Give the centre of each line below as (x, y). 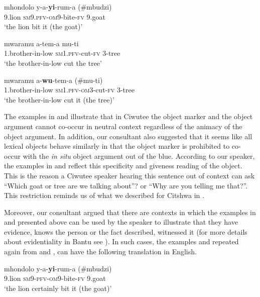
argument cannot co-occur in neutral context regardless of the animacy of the (123, 126)
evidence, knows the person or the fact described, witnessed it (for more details (126, 231)
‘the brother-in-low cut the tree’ (53, 63)
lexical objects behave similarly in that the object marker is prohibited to (117, 146)
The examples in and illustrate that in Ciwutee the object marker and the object (128, 116)
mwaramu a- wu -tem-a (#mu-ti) (53, 80)
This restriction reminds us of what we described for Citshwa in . (104, 195)
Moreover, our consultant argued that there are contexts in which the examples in (130, 212)
